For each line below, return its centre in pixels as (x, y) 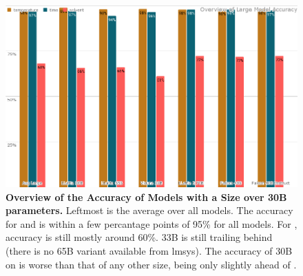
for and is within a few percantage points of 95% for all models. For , (151, 223)
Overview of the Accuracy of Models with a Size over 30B (146, 197)
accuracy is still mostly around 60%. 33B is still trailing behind (139, 237)
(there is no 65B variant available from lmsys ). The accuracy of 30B (149, 251)
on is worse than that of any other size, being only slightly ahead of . (151, 264)
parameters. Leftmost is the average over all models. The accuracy (149, 210)
